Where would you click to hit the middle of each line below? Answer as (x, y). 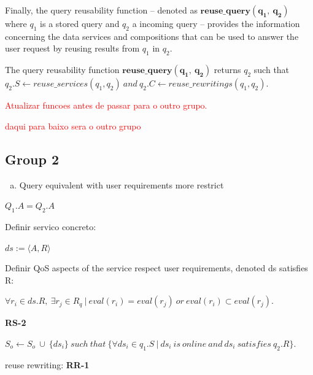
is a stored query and (80, 23)
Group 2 (32, 159)
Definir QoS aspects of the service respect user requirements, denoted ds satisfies (156, 268)
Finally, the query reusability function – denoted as (101, 10)
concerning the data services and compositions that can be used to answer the (152, 36)
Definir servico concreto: (51, 226)
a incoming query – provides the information (216, 23)
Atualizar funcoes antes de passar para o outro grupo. (106, 105)
